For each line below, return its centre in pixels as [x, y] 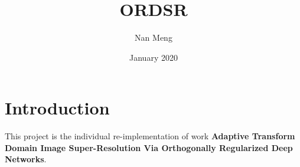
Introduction [57, 108]
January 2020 [154, 57]
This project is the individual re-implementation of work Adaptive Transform [150, 136]
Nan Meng [154, 37]
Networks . [26, 159]
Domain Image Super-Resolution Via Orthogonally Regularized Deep [149, 147]
